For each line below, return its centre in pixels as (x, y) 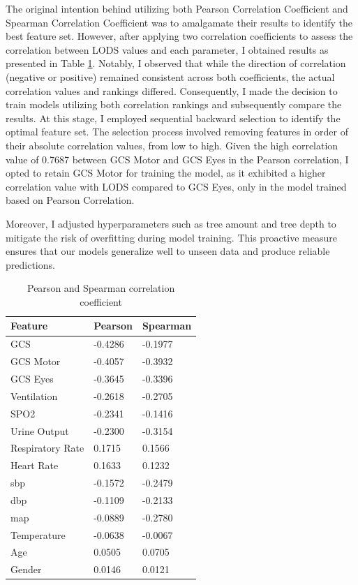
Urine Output (40, 430)
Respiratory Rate (47, 448)
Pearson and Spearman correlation (101, 288)
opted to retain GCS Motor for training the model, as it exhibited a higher (166, 173)
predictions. (30, 264)
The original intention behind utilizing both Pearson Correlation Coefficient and (177, 8)
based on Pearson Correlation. (70, 200)
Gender (26, 569)
